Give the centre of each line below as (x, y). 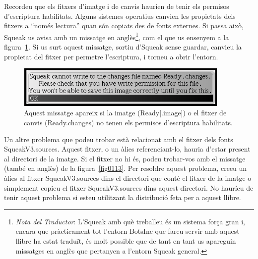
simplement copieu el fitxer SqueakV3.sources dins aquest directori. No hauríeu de (129, 187)
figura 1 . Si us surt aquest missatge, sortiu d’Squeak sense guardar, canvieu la (123, 47)
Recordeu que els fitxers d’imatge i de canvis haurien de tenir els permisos (117, 6)
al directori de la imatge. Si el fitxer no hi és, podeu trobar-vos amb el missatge (125, 158)
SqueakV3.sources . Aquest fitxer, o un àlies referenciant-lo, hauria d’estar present (127, 149)
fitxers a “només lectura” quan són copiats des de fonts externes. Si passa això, (124, 26)
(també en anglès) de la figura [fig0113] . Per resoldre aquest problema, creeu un (126, 168)
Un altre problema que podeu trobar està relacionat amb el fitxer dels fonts (119, 139)
